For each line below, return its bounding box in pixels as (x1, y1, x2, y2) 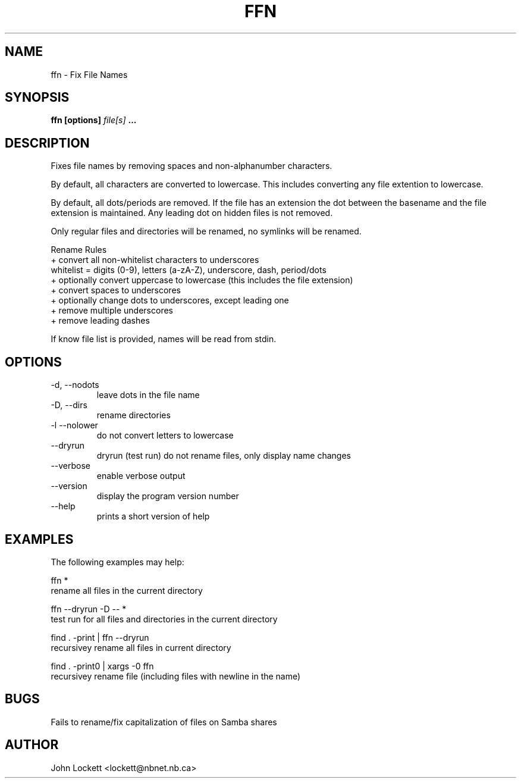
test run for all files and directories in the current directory (51, 613, 278, 624)
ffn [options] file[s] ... (51, 115, 137, 126)
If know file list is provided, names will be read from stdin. (51, 334, 277, 344)
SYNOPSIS (5, 90, 70, 105)
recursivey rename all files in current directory (51, 642, 231, 653)
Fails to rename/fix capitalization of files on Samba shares (51, 716, 277, 727)
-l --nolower (51, 420, 98, 431)
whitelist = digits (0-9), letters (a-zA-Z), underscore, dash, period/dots (51, 265, 327, 275)
